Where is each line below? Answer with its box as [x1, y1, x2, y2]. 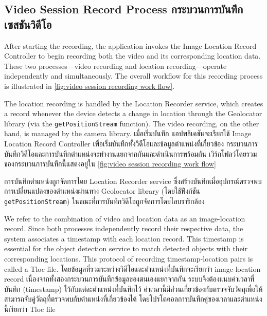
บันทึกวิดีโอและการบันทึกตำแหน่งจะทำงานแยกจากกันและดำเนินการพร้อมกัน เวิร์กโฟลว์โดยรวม [4, 148, 257, 159]
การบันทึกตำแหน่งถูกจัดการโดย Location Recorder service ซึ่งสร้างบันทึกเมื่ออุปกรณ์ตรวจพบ [4, 175, 262, 186]
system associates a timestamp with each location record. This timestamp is [4, 233, 244, 244]
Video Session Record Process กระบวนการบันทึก [4, 1, 243, 17]
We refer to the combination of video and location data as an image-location [4, 213, 245, 224]
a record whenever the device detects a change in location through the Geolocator [4, 108, 262, 119]
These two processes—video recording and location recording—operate [4, 60, 227, 71]
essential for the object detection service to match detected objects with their [4, 243, 248, 254]
